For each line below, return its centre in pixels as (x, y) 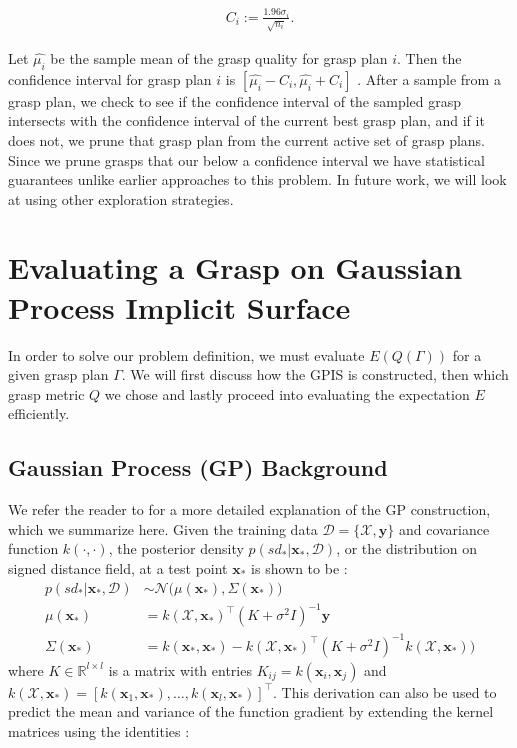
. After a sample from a (429, 78)
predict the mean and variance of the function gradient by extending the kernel (251, 711)
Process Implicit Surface (179, 306)
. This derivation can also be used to (385, 691)
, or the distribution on (407, 548)
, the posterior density (176, 548)
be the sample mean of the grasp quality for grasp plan (219, 57)
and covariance (444, 528)
